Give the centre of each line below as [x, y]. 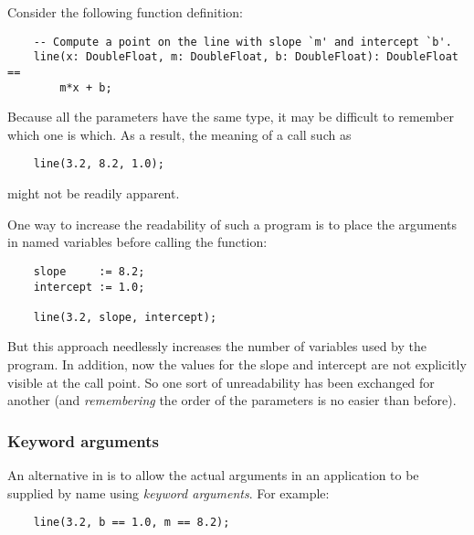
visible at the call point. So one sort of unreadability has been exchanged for [221, 382]
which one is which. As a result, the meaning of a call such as [179, 134]
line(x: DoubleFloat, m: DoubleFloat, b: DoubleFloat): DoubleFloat [246, 57]
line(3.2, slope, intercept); [125, 317]
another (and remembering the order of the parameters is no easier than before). [232, 400]
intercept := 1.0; [89, 287]
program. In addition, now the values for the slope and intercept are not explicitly [237, 364]
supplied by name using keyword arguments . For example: [169, 492]
